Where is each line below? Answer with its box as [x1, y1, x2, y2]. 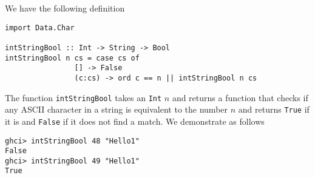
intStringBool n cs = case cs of [5, 53, 140, 62]
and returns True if [238, 103, 310, 116]
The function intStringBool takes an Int [5, 91, 162, 104]
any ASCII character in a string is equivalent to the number [5, 103, 228, 116]
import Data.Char [5, 23, 75, 32]
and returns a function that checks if [172, 91, 308, 104]
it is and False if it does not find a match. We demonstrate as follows [5, 114, 265, 127]
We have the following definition [5, 2, 125, 14]
